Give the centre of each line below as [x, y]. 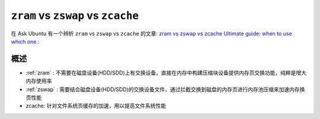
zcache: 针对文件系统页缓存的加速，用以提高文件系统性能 [96, 106]
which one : [25, 41]
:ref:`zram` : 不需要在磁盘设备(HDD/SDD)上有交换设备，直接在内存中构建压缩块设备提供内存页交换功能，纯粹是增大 [166, 73]
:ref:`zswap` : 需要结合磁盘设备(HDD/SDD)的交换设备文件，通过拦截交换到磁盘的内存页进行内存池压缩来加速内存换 [165, 89]
